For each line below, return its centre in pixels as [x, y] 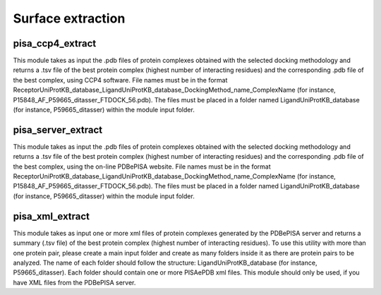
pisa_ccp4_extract [55, 43]
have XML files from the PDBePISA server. [74, 282]
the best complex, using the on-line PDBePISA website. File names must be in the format [142, 167]
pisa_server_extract [58, 130]
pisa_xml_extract [52, 216]
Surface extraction [69, 18]
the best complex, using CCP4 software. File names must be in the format [120, 80]
